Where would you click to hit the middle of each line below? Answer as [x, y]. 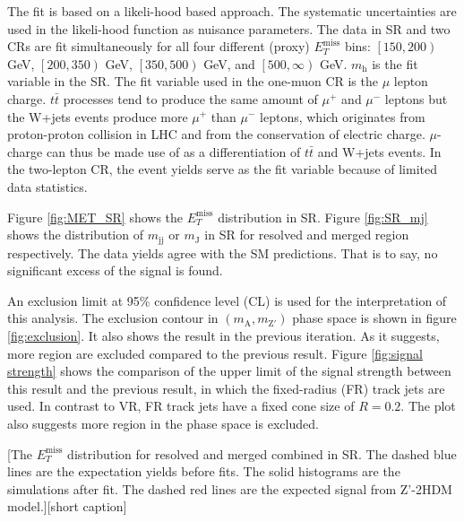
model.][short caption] [67, 506]
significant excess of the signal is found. [115, 270]
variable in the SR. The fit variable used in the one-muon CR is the [193, 81]
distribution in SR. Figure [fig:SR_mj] [323, 217]
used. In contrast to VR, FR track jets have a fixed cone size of [181, 406]
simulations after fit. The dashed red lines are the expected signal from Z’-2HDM [230, 488]
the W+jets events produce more [98, 116]
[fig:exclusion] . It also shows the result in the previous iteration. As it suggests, [223, 335]
